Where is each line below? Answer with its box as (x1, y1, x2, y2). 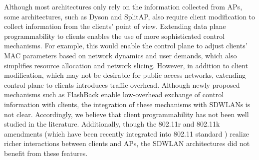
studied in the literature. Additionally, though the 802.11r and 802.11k (4, 119, 220, 129)
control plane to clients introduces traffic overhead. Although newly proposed (4, 79, 240, 90)
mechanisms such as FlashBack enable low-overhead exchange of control (4, 89, 224, 100)
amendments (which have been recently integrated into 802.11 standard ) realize (4, 128, 250, 139)
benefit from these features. (4, 148, 88, 158)
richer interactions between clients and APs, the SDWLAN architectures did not (4, 138, 250, 149)
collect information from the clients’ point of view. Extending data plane (4, 21, 226, 31)
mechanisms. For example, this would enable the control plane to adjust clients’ (4, 40, 248, 51)
